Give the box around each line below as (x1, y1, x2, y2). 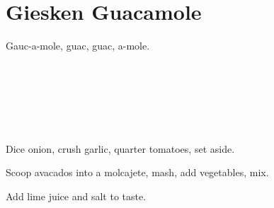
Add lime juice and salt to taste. (6, 188, 147, 203)
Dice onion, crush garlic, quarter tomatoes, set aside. (6, 141, 235, 156)
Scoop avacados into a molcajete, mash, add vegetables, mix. (6, 165, 269, 180)
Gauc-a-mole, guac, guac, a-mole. (6, 38, 150, 53)
